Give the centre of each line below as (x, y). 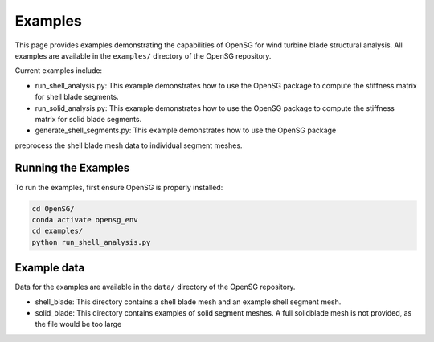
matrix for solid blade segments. (88, 119)
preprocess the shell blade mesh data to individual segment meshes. (129, 145)
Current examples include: (59, 71)
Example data (50, 268)
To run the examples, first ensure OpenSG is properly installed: (119, 187)
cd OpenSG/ (53, 208)
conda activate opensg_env (85, 220)
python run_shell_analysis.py (91, 242)
